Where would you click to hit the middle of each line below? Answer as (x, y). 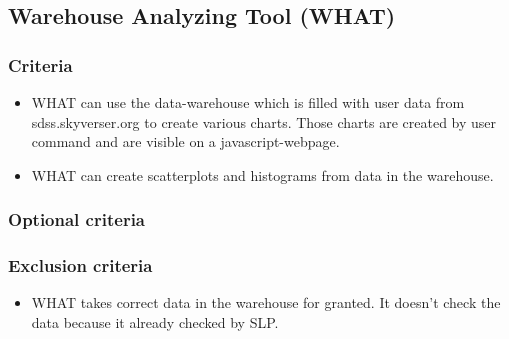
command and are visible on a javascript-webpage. (185, 141)
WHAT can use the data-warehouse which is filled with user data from (248, 102)
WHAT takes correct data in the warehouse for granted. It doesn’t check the (266, 302)
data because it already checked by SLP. (155, 322)
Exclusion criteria (80, 265)
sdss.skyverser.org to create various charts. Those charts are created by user (264, 121)
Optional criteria (76, 219)
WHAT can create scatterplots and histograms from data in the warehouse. (262, 174)
